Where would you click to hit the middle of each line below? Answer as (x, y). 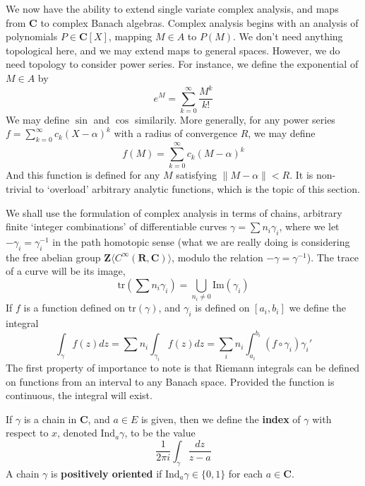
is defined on (222, 308)
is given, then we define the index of (221, 419)
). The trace (333, 257)
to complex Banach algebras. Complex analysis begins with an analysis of (199, 22)
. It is (301, 175)
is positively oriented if (107, 473)
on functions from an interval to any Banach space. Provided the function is (170, 381)
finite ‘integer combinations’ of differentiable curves (116, 226)
